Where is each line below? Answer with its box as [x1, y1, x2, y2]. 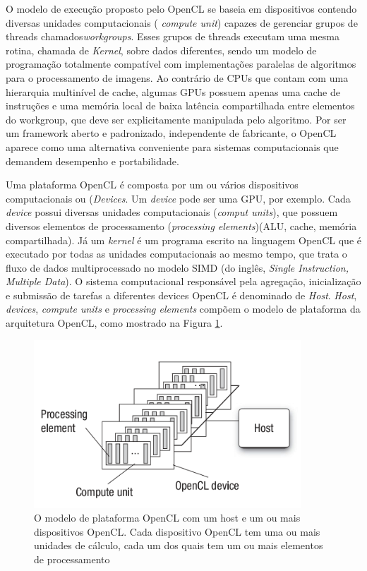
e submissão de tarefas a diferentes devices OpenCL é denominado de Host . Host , [6, 287, 357, 302]
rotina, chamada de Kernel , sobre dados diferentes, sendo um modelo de [6, 42, 317, 57]
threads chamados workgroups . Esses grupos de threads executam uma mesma [6, 29, 339, 44]
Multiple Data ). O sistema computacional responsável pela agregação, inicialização [6, 274, 361, 289]
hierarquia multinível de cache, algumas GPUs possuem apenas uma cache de [6, 84, 340, 99]
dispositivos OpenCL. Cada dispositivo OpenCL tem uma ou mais [34, 524, 320, 539]
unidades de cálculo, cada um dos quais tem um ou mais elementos [34, 538, 323, 553]
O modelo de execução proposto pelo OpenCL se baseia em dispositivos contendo [6, 1, 357, 16]
